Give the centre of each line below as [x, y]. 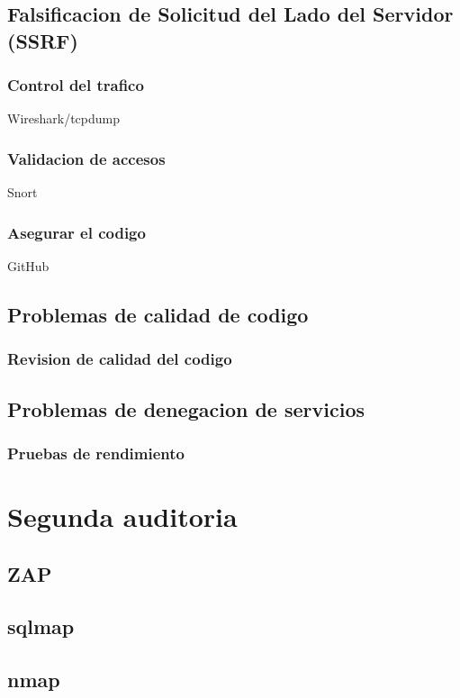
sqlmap [41, 626]
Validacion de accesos [86, 158]
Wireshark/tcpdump [64, 118]
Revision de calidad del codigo [120, 359]
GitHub [28, 266]
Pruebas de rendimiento [96, 453]
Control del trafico [76, 85]
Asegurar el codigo [77, 232]
